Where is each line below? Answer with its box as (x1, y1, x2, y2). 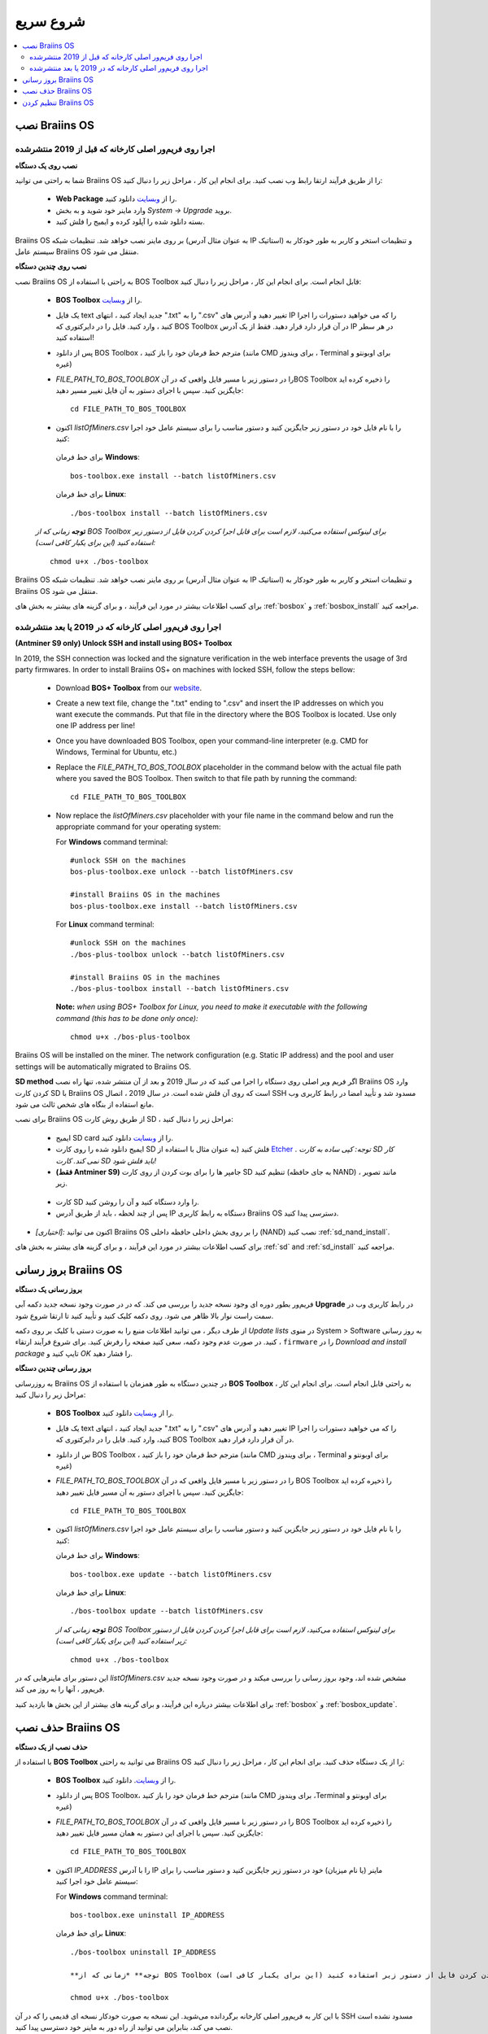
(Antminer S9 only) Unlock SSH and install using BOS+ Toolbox (15, 639, 233, 648)
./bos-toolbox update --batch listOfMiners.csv (70, 1607, 264, 1616)
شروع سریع (15, 12, 85, 30)
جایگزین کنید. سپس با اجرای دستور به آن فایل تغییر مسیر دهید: (55, 385, 244, 395)
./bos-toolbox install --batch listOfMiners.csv (70, 508, 268, 517)
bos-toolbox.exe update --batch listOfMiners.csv (70, 1569, 272, 1578)
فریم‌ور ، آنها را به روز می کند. (15, 1684, 105, 1694)
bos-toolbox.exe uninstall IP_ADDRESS (70, 1910, 225, 1919)
